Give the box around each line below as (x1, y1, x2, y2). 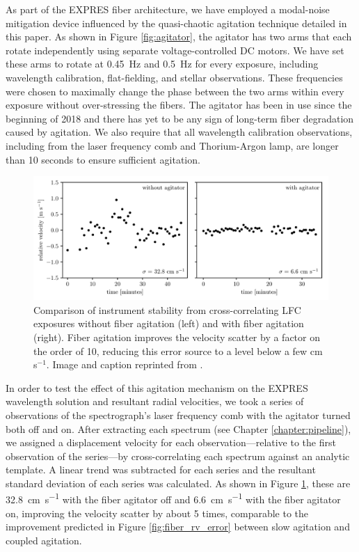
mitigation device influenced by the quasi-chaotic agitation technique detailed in (6, 15, 347, 30)
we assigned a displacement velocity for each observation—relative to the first (6, 435, 336, 450)
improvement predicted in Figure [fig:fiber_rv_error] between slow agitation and (6, 519, 350, 534)
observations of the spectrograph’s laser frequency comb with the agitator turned (6, 407, 351, 422)
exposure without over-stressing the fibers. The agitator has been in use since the (6, 97, 352, 112)
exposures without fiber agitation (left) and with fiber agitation (33, 316, 304, 331)
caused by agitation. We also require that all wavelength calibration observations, (6, 125, 353, 139)
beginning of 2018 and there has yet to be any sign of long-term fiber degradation (6, 111, 354, 125)
